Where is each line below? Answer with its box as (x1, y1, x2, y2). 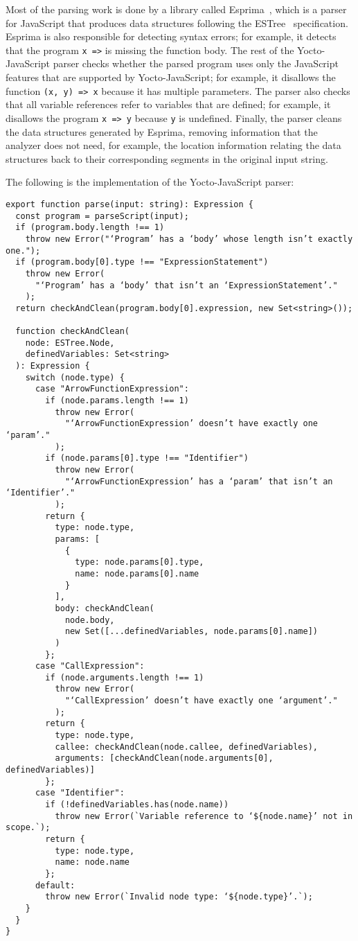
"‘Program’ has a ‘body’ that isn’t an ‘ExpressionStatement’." (35, 280, 338, 290)
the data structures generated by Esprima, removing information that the (6, 124, 318, 139)
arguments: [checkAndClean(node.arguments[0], (55, 753, 274, 764)
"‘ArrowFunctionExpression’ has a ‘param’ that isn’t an (64, 476, 333, 486)
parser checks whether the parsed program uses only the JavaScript (53, 56, 339, 71)
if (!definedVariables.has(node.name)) (45, 800, 229, 810)
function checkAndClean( (15, 326, 129, 337)
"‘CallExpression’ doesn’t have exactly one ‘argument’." (64, 696, 338, 706)
